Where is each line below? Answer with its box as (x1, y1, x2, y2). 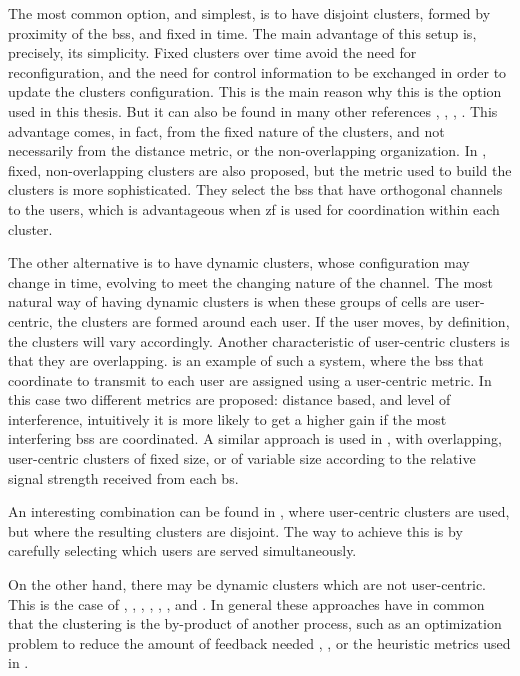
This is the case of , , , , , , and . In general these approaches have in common (8, 593, 485, 614)
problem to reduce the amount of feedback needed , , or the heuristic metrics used (8, 632, 511, 653)
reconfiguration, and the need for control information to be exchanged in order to (8, 61, 507, 82)
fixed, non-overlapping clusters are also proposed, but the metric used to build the (8, 159, 512, 180)
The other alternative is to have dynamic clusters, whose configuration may (8, 252, 470, 273)
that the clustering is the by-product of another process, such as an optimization (8, 613, 502, 634)
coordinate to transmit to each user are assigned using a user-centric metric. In (8, 369, 492, 390)
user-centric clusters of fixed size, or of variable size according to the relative (8, 448, 476, 469)
